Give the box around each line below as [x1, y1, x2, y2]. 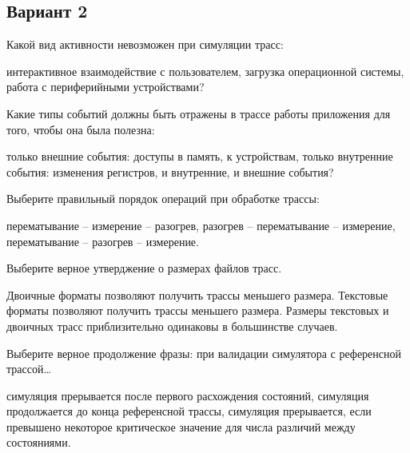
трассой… [6, 360, 51, 377]
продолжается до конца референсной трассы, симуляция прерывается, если [6, 403, 372, 419]
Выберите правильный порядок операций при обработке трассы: [6, 190, 320, 207]
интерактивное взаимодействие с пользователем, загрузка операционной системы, [6, 62, 404, 79]
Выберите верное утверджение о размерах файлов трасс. [6, 260, 282, 276]
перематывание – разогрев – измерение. [6, 232, 199, 249]
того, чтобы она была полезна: [6, 121, 155, 137]
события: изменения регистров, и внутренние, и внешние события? [6, 163, 334, 180]
